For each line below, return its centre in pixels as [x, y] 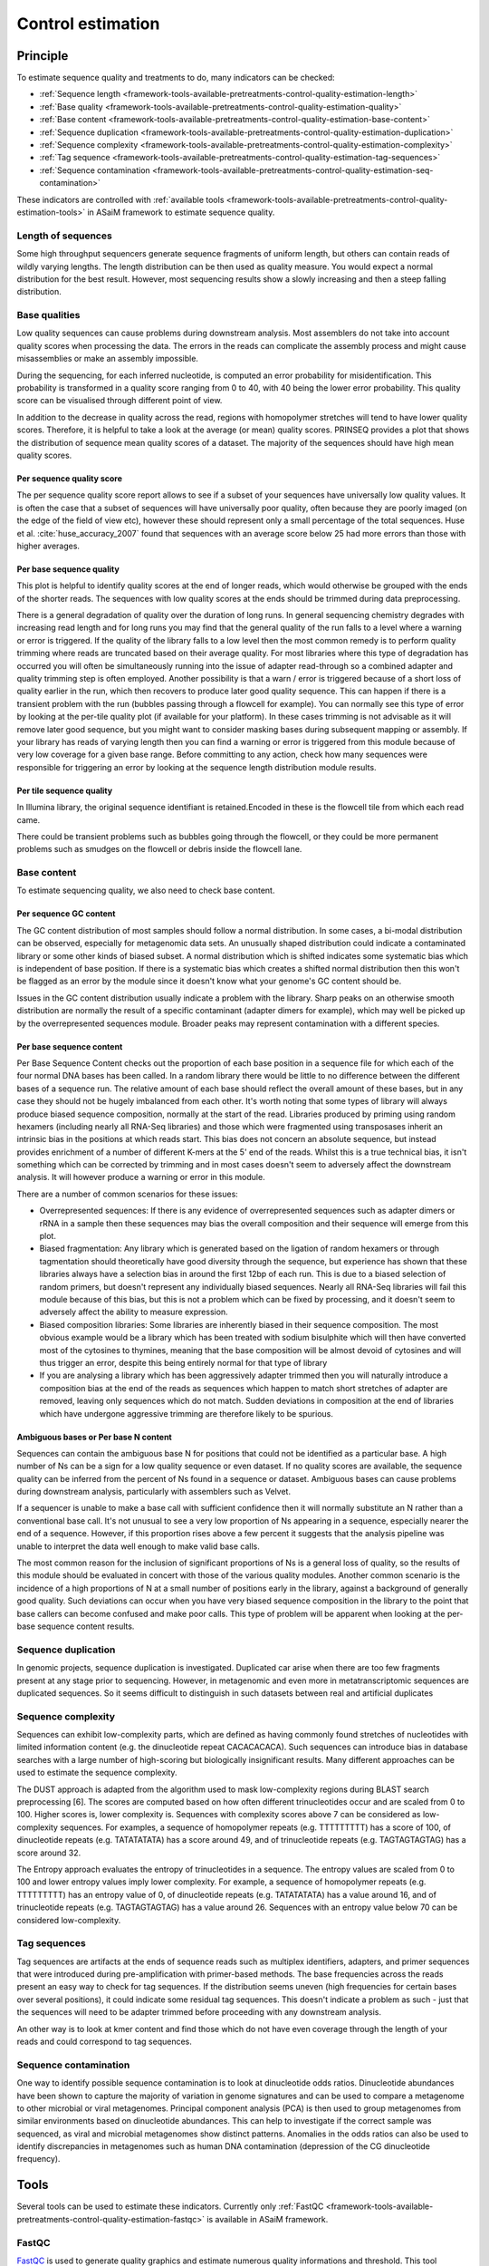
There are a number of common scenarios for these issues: [128, 1194]
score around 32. [49, 1853]
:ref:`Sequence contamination [95, 170]
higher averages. [48, 546]
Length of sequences [64, 236]
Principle [43, 56]
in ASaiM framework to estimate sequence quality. [181, 212]
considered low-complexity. [69, 1920]
